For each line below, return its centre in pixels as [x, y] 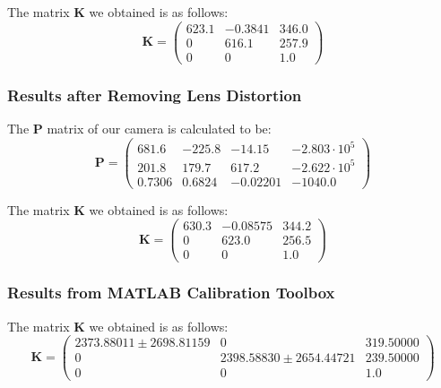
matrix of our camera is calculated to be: [159, 128]
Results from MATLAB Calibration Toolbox [171, 293]
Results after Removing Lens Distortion [155, 95]
